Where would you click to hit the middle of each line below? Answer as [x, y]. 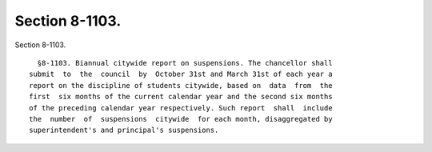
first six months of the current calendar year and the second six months [181, 97]
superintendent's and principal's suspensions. [124, 130]
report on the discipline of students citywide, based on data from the [181, 85]
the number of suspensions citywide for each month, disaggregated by [181, 119]
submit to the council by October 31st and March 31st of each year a [181, 74]
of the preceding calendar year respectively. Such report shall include [181, 108]
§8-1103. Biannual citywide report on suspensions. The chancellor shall [185, 63]
